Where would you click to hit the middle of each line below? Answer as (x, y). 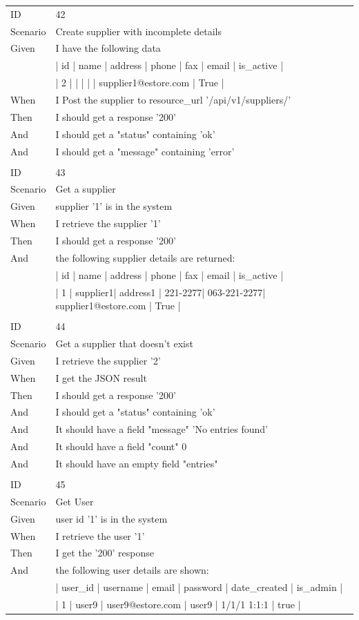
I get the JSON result (101, 377)
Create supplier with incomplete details (138, 31)
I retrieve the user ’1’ (100, 535)
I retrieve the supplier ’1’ (108, 223)
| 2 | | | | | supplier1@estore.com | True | (140, 83)
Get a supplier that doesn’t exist (124, 343)
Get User (75, 501)
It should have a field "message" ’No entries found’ (162, 429)
